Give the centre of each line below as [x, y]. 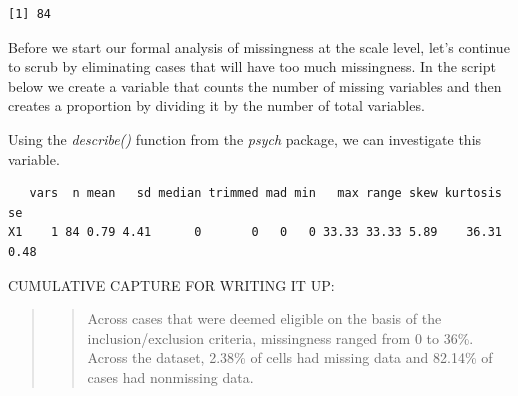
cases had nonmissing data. [170, 376]
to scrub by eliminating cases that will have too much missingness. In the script [252, 66]
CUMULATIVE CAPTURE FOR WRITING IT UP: [171, 284]
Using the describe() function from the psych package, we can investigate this [245, 138]
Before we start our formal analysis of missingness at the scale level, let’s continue [259, 46]
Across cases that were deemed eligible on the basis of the [264, 318]
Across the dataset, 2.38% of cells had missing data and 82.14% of [290, 357]
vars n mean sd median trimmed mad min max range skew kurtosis [265, 193]
